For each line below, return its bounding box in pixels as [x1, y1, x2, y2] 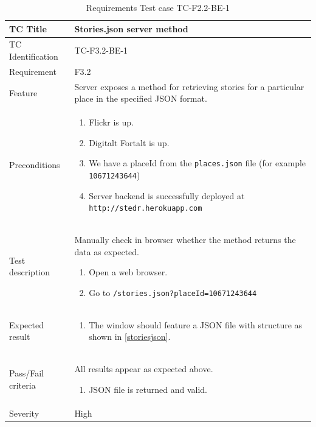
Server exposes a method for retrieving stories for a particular [74, 80, 304, 93]
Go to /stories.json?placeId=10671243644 [89, 286, 257, 298]
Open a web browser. [89, 266, 168, 278]
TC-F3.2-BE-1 [74, 44, 128, 57]
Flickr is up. [89, 116, 134, 129]
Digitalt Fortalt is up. [89, 136, 170, 149]
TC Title [9, 22, 47, 35]
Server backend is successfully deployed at [89, 189, 245, 202]
